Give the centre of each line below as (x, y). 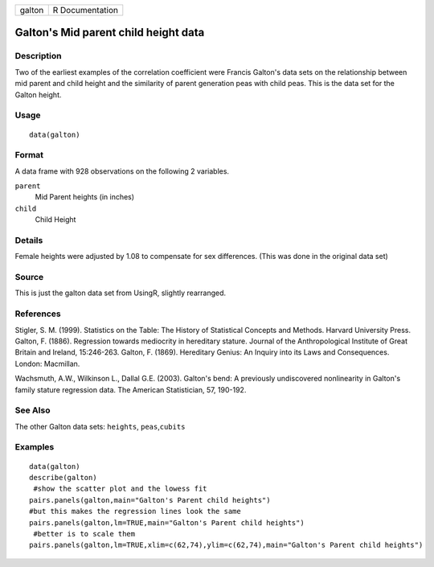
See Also (33, 410)
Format (29, 155)
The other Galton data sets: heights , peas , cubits (100, 426)
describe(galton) (63, 478)
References (38, 314)
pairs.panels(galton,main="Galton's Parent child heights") (150, 500)
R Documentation (86, 10)
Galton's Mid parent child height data (110, 33)
